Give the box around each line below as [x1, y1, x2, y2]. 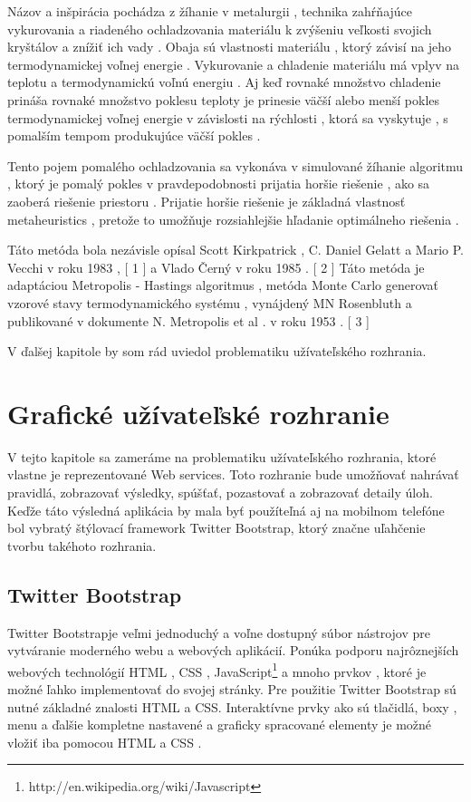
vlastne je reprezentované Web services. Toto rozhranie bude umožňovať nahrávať [7, 465, 459, 484]
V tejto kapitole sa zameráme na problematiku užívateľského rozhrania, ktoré [7, 447, 437, 466]
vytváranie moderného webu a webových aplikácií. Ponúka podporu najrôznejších [7, 641, 459, 660]
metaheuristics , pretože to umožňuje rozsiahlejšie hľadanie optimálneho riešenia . [7, 209, 459, 228]
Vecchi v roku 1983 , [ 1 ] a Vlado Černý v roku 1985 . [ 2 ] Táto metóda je [7, 257, 425, 276]
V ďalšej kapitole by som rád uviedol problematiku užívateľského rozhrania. [7, 342, 427, 361]
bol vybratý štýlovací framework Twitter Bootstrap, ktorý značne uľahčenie [7, 518, 426, 537]
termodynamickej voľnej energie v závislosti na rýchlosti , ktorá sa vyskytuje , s [7, 108, 448, 127]
